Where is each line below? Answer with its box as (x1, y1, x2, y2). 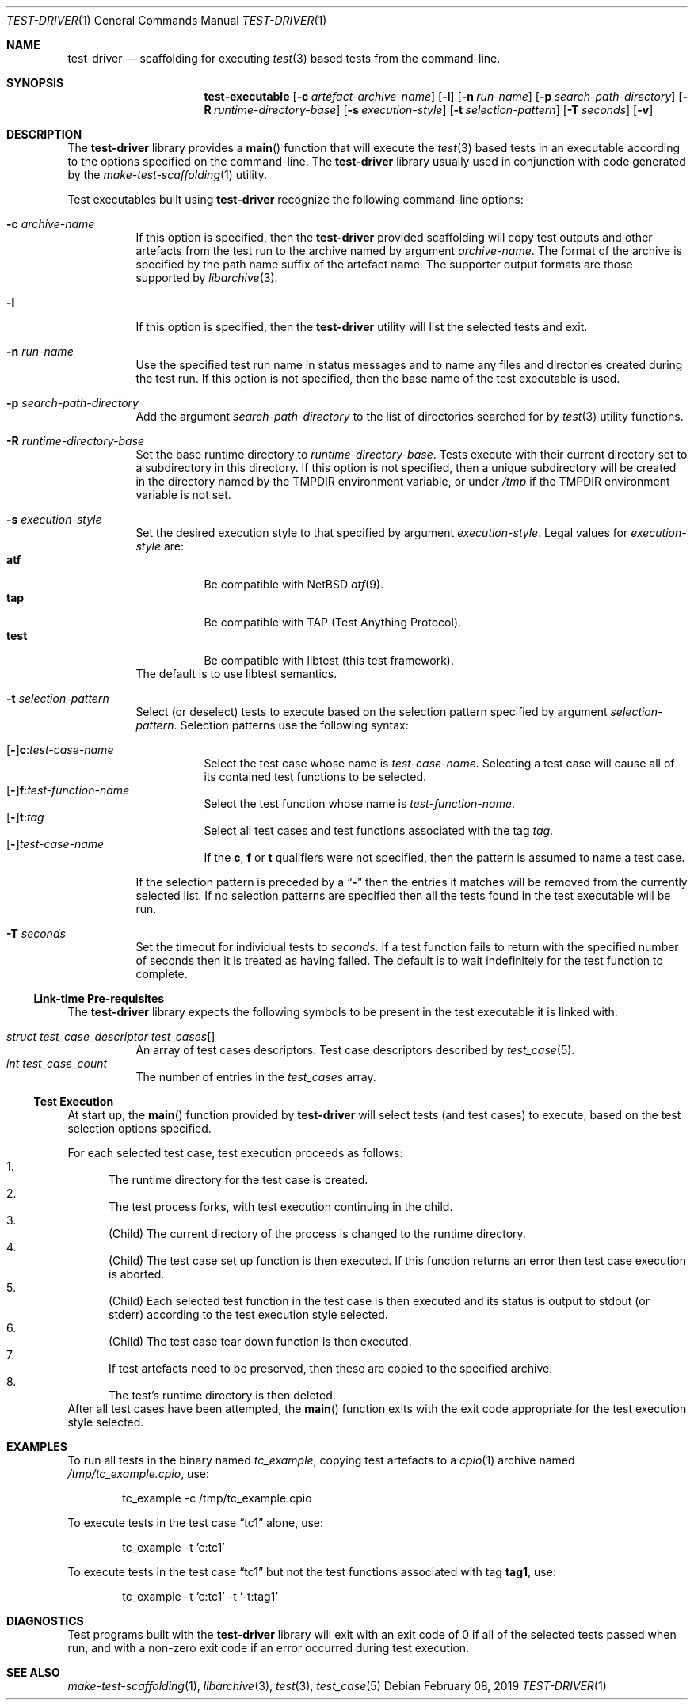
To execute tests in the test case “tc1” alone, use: (67, 1516, 323, 1529)
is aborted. (109, 1267, 165, 1281)
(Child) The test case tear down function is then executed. (109, 1335, 412, 1348)
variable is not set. (135, 488, 231, 501)
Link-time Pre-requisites (33, 992, 165, 1005)
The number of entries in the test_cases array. (135, 1070, 376, 1083)
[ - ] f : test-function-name (6, 783, 130, 797)
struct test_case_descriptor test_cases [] (6, 1030, 215, 1043)
